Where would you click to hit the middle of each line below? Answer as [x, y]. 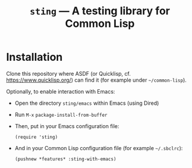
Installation [34, 57]
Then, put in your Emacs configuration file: [67, 126]
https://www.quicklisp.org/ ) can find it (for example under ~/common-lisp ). [97, 80]
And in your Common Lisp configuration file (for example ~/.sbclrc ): [99, 148]
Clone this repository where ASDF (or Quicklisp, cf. [68, 73]
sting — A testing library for [100, 11]
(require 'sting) [36, 137]
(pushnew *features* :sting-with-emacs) [65, 159]
